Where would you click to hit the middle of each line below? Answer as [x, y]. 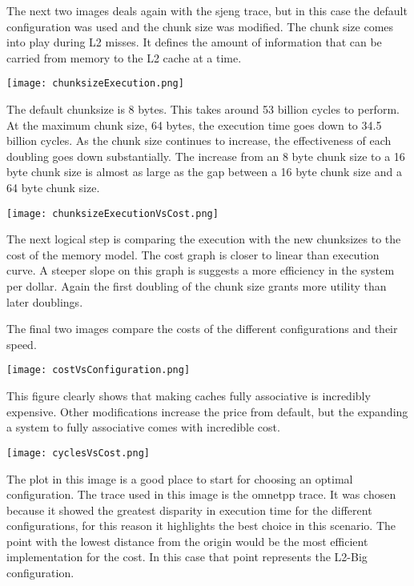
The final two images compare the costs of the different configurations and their [202, 329]
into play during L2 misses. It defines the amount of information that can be [194, 42]
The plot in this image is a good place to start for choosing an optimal [180, 478]
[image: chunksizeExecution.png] [95, 84]
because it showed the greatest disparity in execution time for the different [189, 510]
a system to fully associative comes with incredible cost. [143, 427]
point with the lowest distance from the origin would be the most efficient [187, 541]
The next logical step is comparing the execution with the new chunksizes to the [204, 239]
